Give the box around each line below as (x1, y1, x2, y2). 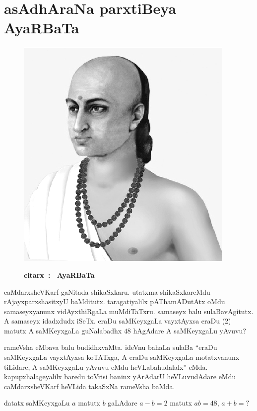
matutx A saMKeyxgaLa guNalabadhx (4, 325, 122, 335)
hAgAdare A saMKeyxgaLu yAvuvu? (133, 325, 246, 335)
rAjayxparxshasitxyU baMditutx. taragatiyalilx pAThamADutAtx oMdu (4, 296, 225, 307)
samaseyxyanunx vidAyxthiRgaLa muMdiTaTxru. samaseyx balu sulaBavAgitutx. (4, 306, 254, 316)
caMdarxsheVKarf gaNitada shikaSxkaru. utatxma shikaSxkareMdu (4, 286, 210, 297)
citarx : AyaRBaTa (24, 269, 95, 280)
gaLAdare (108, 398, 137, 408)
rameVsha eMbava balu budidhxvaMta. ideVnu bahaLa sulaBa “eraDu (4, 342, 217, 352)
